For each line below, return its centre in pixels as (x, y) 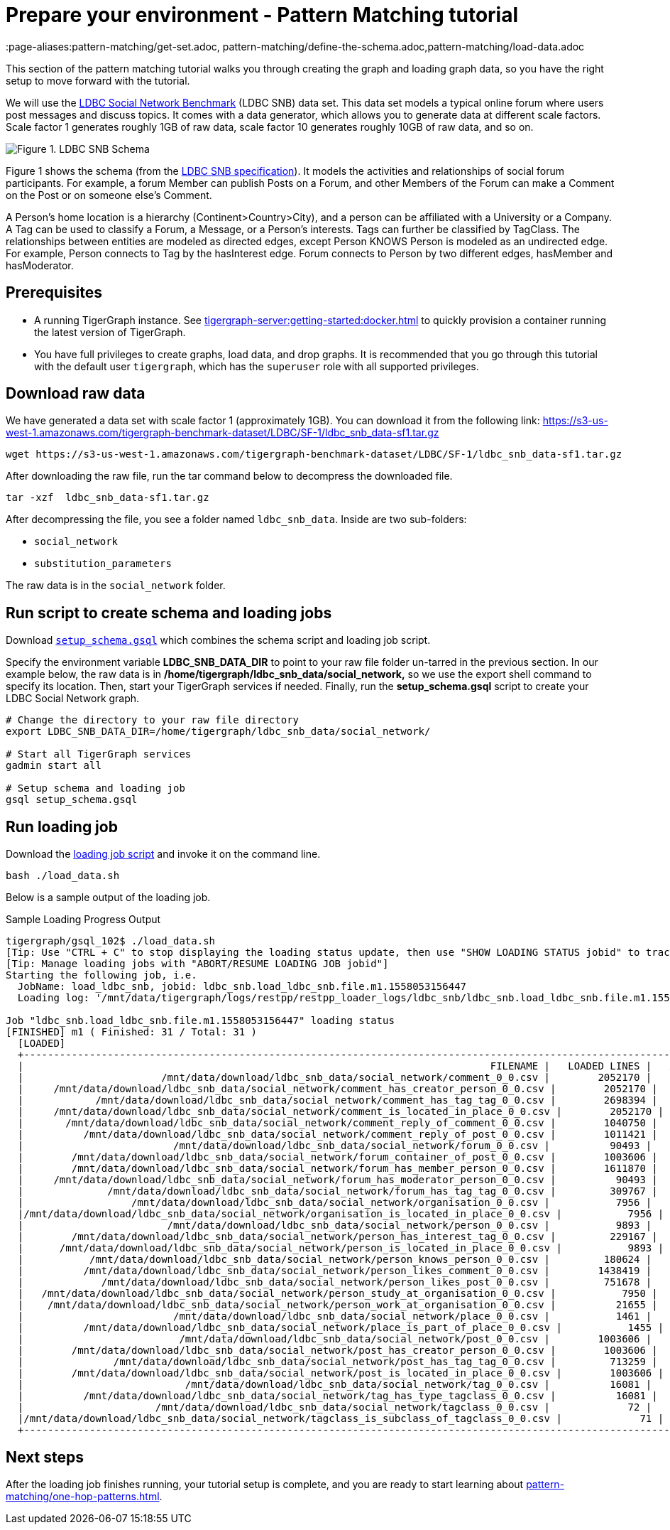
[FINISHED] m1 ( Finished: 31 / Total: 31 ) (132, 1032)
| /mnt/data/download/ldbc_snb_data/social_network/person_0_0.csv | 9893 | (335, 1225)
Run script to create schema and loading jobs (169, 613)
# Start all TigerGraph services (99, 754)
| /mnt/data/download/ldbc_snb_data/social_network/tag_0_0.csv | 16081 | (335, 1385)
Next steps (45, 1457)
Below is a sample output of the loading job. (108, 898)
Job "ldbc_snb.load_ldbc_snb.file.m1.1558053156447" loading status (200, 1021)
